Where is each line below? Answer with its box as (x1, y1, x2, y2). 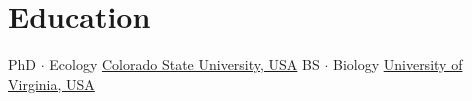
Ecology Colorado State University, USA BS (49, 54, 320, 75)
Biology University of (332, 54, 463, 75)
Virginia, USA (8, 73, 95, 94)
